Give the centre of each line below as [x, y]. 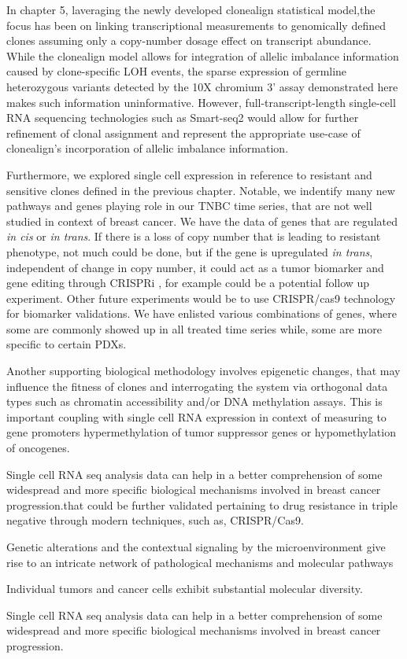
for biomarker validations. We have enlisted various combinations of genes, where [202, 313]
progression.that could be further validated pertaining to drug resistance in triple [202, 504]
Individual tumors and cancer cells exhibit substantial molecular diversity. [185, 589]
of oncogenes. [38, 448]
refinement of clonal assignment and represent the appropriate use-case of [183, 133]
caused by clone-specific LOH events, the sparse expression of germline [177, 71]
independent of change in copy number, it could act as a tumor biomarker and [195, 267]
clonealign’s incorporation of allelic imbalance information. [148, 148]
